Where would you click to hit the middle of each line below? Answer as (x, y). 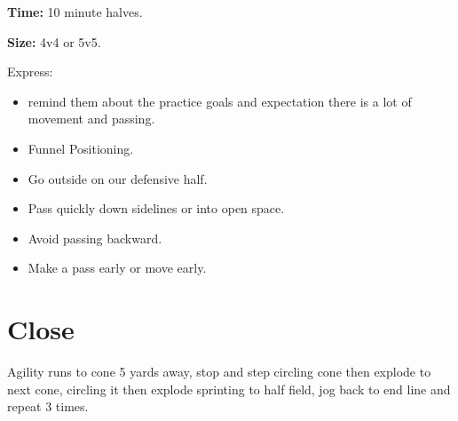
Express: (30, 71)
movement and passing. (91, 119)
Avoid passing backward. (95, 238)
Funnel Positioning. (81, 148)
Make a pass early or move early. (117, 268)
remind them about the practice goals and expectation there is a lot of (220, 101)
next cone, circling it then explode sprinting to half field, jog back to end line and (229, 389)
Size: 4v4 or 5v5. (54, 41)
